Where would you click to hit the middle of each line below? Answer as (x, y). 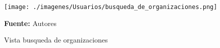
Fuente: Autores (30, 23)
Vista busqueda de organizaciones (56, 40)
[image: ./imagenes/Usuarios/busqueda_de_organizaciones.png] (111, 7)
